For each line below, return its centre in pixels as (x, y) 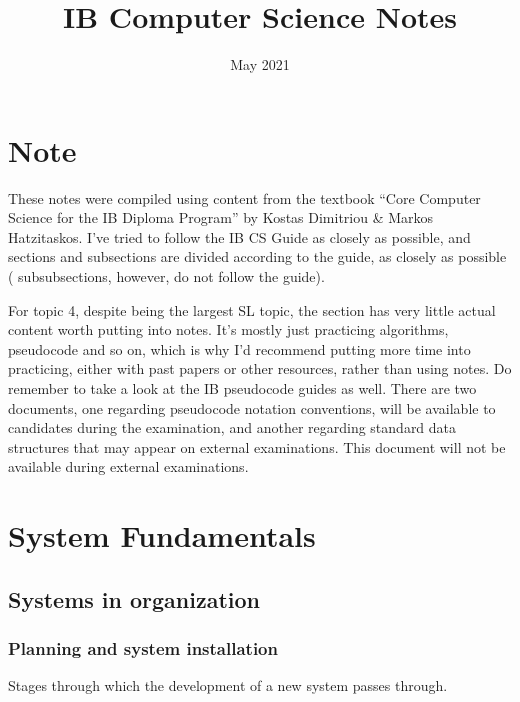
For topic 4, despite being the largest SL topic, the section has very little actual (252, 309)
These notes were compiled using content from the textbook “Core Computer (244, 197)
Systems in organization (134, 598)
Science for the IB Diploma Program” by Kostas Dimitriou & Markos (221, 217)
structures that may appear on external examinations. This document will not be (257, 446)
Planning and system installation (143, 648)
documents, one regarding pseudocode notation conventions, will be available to (252, 407)
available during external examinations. (128, 466)
